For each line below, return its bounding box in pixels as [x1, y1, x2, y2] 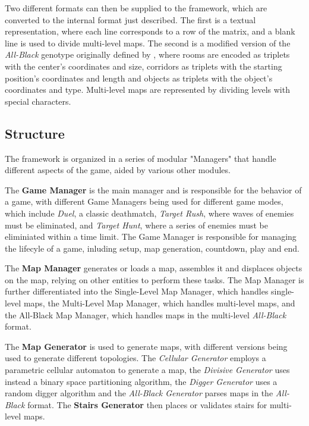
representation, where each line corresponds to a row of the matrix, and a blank [5, 25, 295, 37]
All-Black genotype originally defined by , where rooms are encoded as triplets [5, 48, 290, 61]
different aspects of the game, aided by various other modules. [5, 164, 231, 176]
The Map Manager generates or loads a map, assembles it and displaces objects [5, 262, 302, 274]
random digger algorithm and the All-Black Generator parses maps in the [5, 387, 273, 399]
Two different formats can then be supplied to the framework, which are [5, 2, 267, 14]
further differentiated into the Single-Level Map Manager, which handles [5, 285, 269, 297]
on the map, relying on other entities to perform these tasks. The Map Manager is [5, 273, 304, 286]
